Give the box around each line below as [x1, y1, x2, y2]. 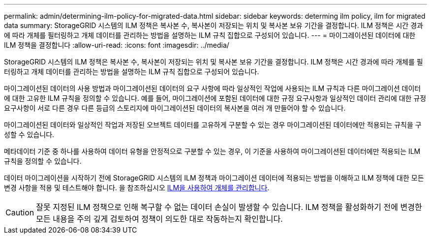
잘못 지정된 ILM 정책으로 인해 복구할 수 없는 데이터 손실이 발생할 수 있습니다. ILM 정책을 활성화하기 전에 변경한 [36, 202, 422, 212]
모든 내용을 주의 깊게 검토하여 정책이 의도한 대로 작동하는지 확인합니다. [36, 214, 283, 224]
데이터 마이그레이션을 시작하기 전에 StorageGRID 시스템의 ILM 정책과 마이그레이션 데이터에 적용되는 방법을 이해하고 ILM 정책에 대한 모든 [4, 174, 424, 182]
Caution [5, 208, 34, 217]
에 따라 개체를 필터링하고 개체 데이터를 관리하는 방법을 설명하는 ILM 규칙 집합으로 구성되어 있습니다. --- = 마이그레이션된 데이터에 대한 [4, 31, 416, 39]
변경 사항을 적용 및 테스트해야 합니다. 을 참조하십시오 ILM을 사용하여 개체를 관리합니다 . [4, 183, 270, 192]
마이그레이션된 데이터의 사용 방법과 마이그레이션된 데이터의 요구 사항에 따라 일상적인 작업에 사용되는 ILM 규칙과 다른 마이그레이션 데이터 [4, 84, 421, 92]
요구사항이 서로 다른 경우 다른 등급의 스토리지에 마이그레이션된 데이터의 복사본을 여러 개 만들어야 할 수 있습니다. [4, 104, 346, 112]
